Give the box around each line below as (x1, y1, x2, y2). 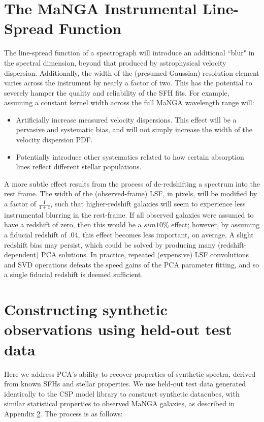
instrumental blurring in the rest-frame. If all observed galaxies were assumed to (4, 209, 254, 220)
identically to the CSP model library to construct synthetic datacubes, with (4, 388, 240, 399)
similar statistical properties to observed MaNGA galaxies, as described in (4, 398, 235, 409)
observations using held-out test (4, 319, 232, 340)
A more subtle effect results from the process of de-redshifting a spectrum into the (4, 178, 260, 189)
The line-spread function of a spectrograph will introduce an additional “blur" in (4, 47, 255, 58)
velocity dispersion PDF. (16, 134, 93, 145)
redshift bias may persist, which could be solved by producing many (4, 239, 216, 250)
